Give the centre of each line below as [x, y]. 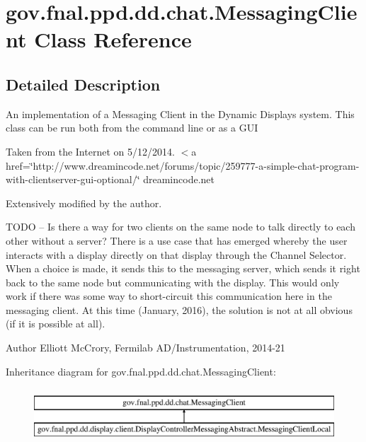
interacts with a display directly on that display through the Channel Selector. [176, 254]
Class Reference [113, 39]
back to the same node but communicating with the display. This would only [173, 282]
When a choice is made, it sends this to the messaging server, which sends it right [183, 268]
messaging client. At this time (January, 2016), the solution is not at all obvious [179, 309]
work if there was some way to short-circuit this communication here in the [169, 296]
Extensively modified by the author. [84, 203]
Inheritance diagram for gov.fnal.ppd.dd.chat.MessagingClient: [141, 371]
